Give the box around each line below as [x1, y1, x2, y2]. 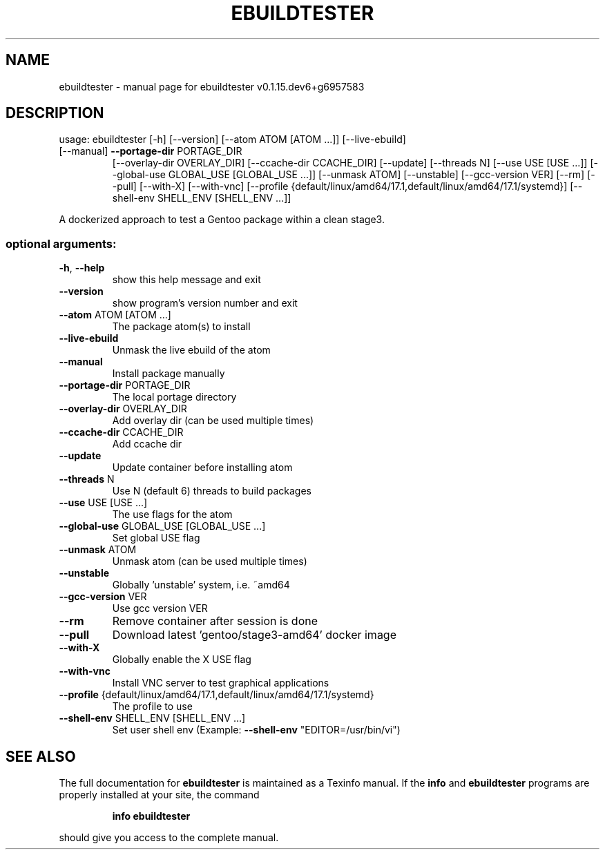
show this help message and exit [112, 273, 261, 286]
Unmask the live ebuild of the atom [112, 344, 271, 356]
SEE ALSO [6, 747, 76, 765]
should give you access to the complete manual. [59, 832, 279, 844]
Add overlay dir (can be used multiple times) [112, 414, 314, 427]
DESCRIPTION [6, 104, 104, 122]
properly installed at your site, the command [59, 789, 260, 801]
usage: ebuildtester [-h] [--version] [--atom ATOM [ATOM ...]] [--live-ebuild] [59, 133, 406, 146]
